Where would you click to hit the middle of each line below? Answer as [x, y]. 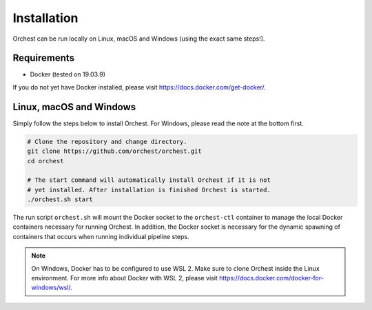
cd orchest [45, 161]
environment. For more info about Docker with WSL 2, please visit [125, 278]
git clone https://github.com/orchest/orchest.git [115, 151]
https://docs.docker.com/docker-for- [271, 278]
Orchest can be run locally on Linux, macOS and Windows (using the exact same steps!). [139, 39]
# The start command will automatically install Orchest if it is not [149, 180]
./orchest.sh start [60, 199]
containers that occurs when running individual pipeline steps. [101, 236]
